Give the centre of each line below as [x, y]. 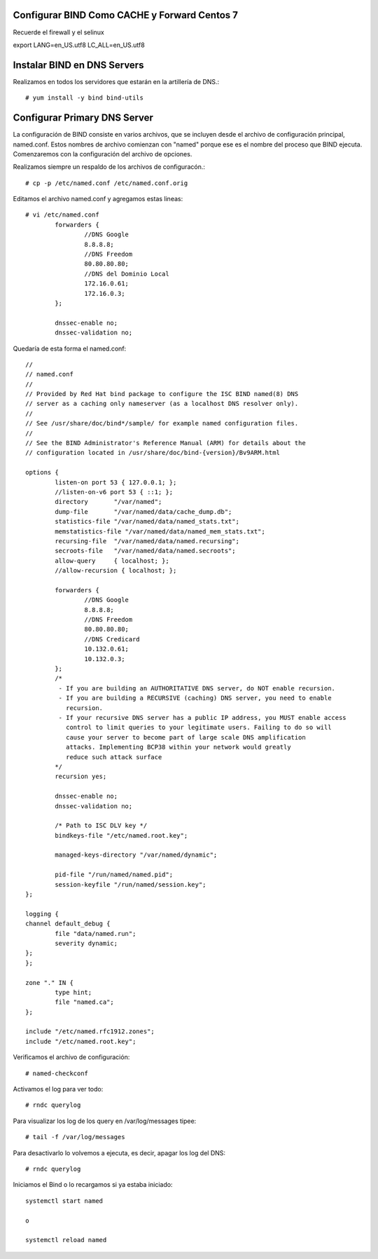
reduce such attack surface [114, 757]
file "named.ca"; [85, 1002]
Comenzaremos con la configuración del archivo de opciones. [103, 154]
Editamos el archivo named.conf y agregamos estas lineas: [98, 199]
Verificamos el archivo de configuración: [71, 1057]
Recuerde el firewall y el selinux [58, 32]
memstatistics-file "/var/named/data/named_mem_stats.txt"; [160, 531]
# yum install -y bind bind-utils [84, 98]
